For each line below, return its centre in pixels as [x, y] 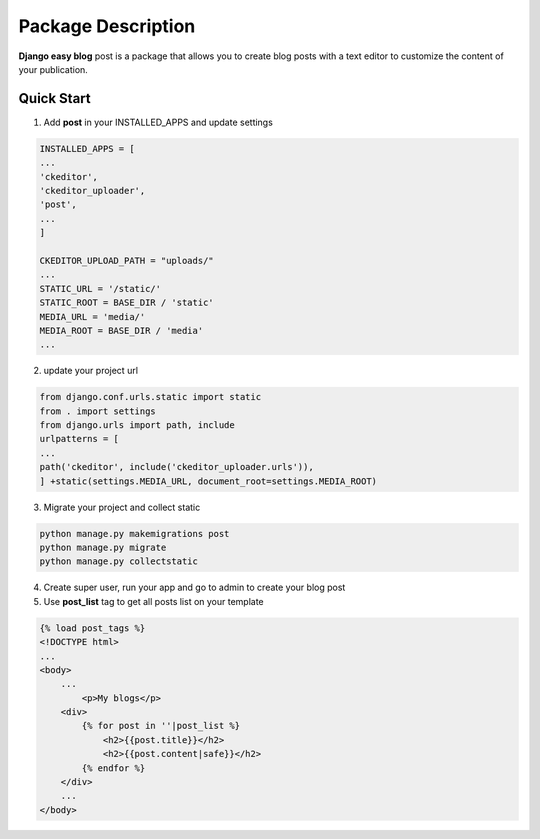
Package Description [107, 26]
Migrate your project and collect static [122, 507]
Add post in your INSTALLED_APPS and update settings [158, 122]
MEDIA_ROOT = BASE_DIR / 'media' [121, 330]
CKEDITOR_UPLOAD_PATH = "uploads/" [126, 260]
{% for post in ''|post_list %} [160, 726]
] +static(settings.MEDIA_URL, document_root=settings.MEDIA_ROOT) [208, 481]
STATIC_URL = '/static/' [100, 288]
